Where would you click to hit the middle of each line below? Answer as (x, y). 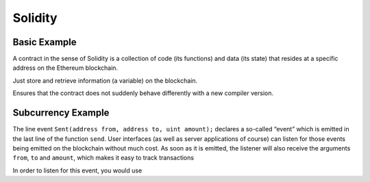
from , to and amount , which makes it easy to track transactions (103, 158)
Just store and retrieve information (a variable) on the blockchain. (105, 80)
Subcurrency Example (61, 113)
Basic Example (45, 42)
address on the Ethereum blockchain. (65, 68)
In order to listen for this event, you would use (77, 170)
